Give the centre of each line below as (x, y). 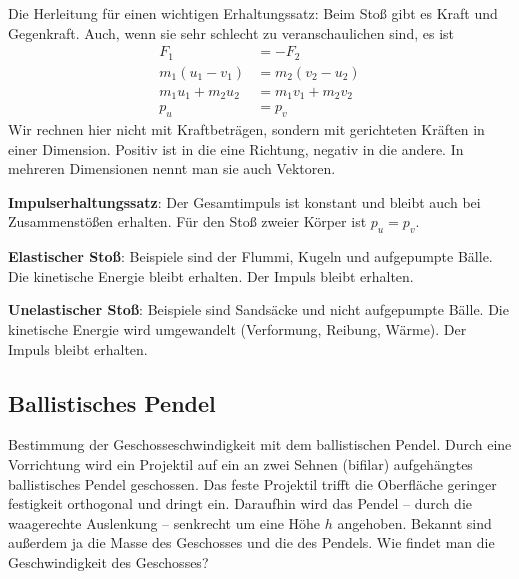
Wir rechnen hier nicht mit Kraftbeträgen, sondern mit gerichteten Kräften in (246, 129)
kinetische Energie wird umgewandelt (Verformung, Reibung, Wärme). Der (237, 328)
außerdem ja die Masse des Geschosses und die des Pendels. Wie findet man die (251, 542)
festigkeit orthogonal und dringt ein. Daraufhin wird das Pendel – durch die (240, 503)
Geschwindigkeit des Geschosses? (108, 561)
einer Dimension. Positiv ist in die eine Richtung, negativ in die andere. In (236, 148)
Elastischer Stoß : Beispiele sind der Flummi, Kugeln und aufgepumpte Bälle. (250, 256)
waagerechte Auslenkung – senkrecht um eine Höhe (164, 522)
